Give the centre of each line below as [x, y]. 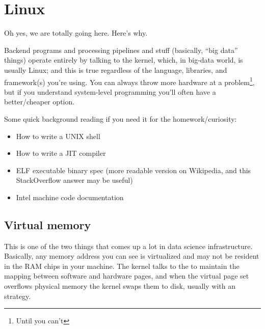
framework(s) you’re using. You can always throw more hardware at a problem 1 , [129, 81]
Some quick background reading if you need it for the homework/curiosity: [121, 118]
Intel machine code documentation [70, 197]
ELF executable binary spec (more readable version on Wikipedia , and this [134, 170]
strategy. [18, 296]
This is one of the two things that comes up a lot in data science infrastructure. [128, 246]
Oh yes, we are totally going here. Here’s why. [76, 33]
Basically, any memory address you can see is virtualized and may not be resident [132, 256]
